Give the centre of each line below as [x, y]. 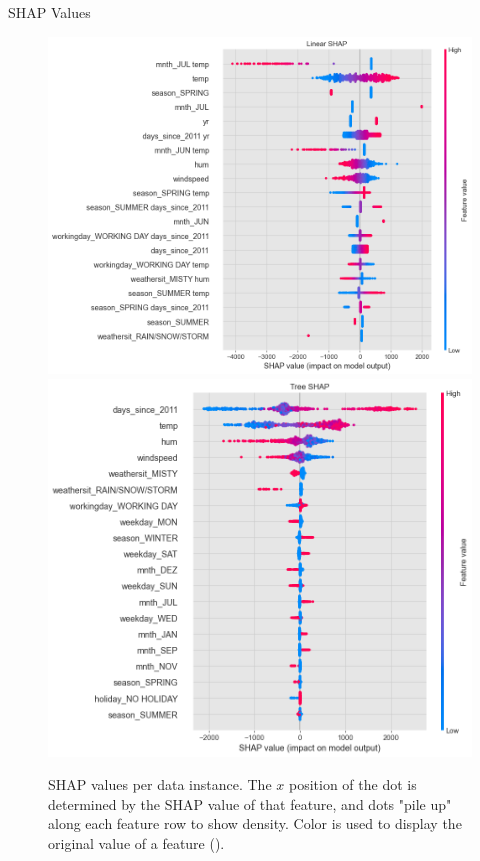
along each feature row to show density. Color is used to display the [255, 823]
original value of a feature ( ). [136, 843]
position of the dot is [352, 784]
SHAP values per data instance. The [160, 784]
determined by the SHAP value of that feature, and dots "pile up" [250, 803]
